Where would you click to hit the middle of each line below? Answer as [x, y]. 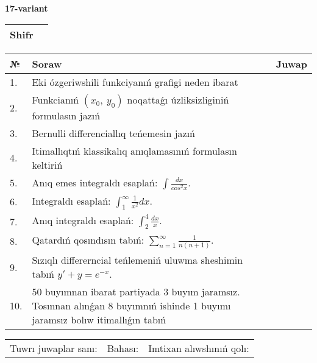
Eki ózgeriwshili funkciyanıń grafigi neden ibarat [135, 82]
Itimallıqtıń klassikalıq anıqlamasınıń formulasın [134, 150]
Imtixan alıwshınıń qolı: [199, 348]
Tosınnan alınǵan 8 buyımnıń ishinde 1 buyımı [131, 306]
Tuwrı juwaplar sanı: [54, 348]
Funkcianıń [55, 99]
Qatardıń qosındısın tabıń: [88, 240]
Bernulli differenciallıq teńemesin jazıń [113, 133]
